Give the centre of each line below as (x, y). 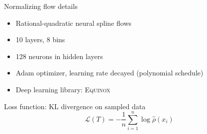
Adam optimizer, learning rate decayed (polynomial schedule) (109, 73)
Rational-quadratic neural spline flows (74, 23)
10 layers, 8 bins (40, 39)
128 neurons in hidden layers (59, 56)
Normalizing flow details (41, 6)
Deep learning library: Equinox (63, 89)
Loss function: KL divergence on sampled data (75, 106)
